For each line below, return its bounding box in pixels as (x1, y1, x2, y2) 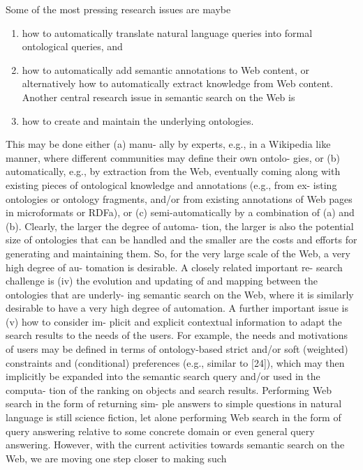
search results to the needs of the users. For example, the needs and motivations (6, 328, 348, 342)
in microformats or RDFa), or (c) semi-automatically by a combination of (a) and (6, 205, 355, 220)
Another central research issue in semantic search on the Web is (22, 89, 295, 104)
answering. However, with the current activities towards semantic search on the (6, 437, 345, 452)
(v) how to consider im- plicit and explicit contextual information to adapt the (6, 314, 342, 328)
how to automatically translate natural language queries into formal (22, 25, 313, 40)
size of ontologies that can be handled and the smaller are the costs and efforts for (6, 232, 357, 247)
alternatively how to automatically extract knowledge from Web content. (22, 76, 334, 91)
